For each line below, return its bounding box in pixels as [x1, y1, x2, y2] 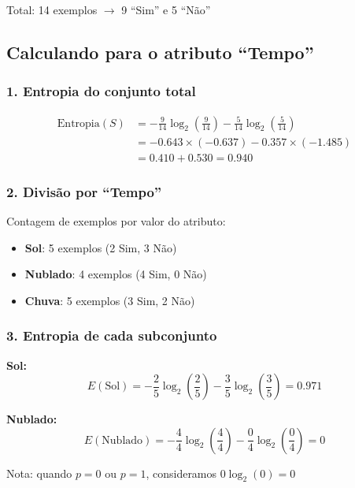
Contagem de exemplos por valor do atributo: [6, 212, 226, 229]
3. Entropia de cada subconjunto [6, 326, 217, 345]
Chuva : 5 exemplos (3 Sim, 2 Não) [24, 292, 195, 308]
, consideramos [146, 464, 217, 481]
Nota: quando [6, 464, 72, 481]
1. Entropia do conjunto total [6, 81, 196, 101]
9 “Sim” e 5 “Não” [121, 2, 211, 17]
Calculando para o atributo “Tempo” [6, 39, 314, 64]
